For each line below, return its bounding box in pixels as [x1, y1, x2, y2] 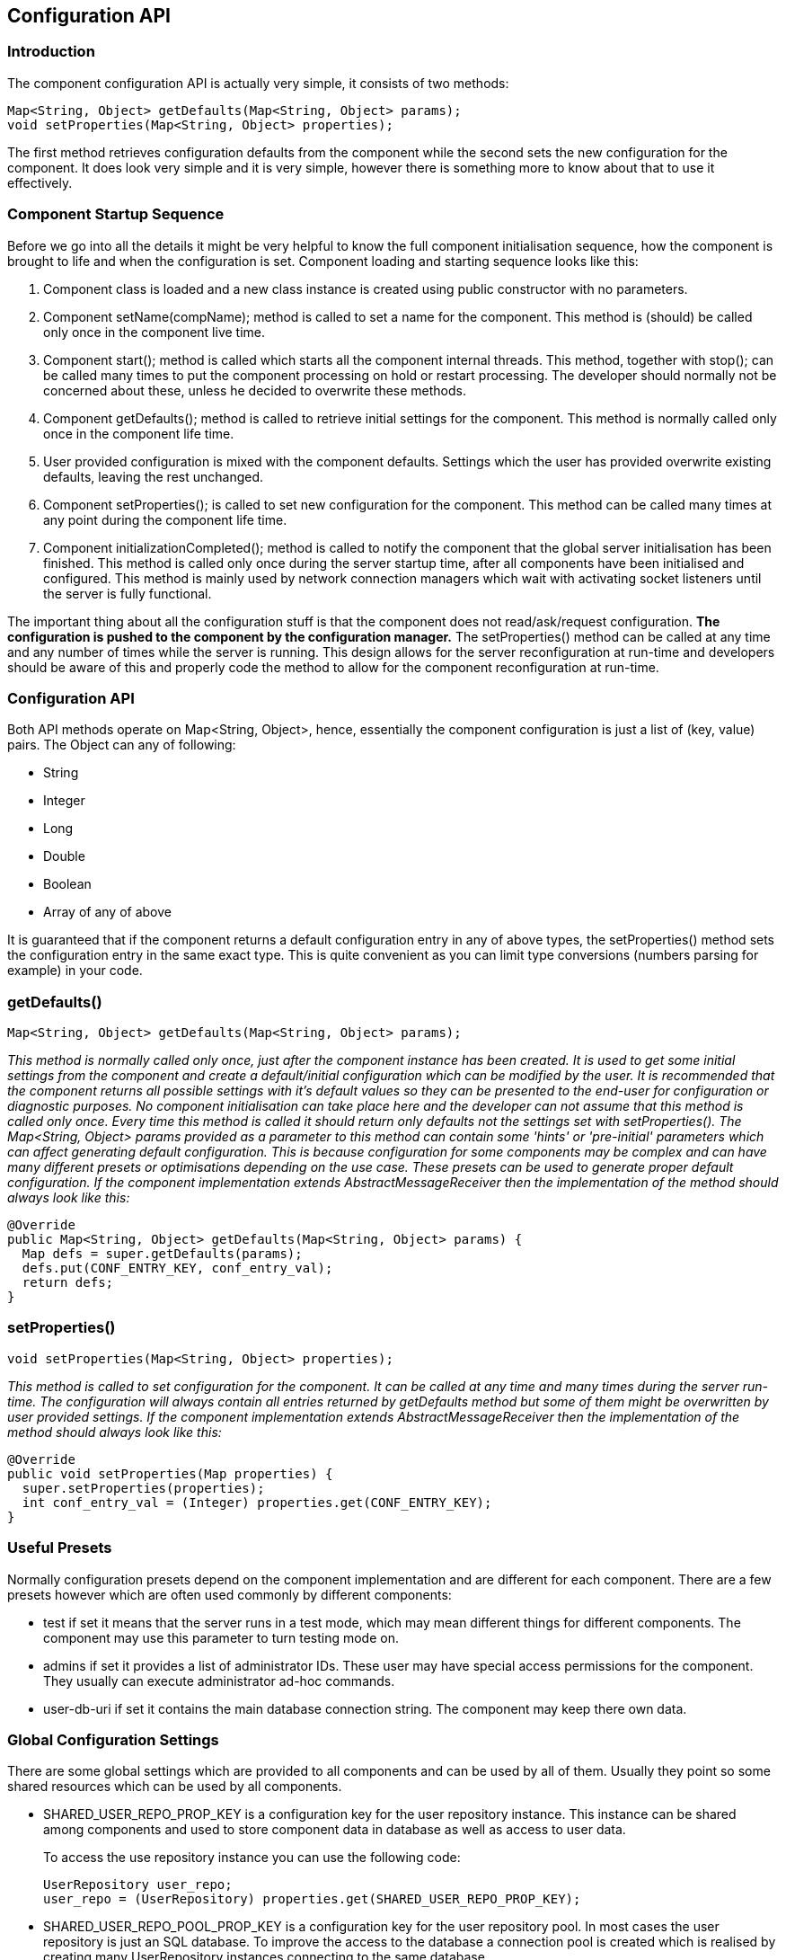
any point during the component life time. [43, 511, 287, 528]
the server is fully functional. [43, 585, 212, 601]
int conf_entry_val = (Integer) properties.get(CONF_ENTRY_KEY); [22, 1494, 492, 1510]
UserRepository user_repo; [43, 1877, 233, 1893]
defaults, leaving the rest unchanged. [43, 468, 264, 484]
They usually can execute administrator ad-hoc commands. [43, 1672, 395, 1689]
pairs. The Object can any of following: [7, 737, 236, 753]
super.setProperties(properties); [22, 1480, 265, 1495]
